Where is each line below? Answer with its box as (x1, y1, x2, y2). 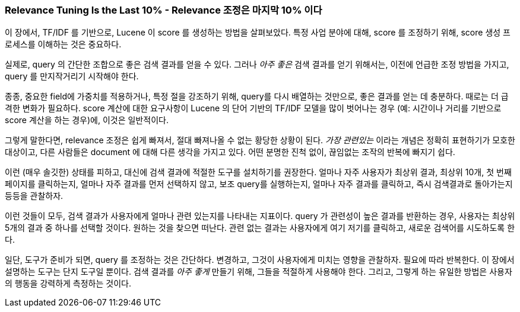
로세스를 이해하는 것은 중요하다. (5, 39, 122, 50)
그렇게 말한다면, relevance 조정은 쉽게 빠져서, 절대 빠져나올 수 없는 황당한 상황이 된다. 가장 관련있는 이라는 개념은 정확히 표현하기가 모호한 (5, 135, 515, 146)
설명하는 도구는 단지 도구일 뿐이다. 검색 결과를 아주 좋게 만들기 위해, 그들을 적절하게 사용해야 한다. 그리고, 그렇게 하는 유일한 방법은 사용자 (5, 266, 512, 277)
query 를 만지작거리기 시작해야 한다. (5, 71, 139, 82)
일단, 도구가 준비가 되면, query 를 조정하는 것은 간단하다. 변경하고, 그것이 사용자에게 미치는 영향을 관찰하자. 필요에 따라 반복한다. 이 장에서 (5, 255, 515, 265)
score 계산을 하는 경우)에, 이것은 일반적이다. (5, 115, 169, 126)
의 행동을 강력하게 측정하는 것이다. (5, 278, 131, 289)
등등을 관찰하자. (5, 191, 64, 201)
